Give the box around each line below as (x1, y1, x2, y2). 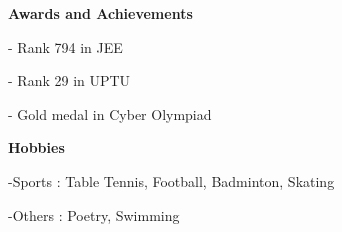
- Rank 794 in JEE (8, 36, 123, 57)
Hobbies (8, 137, 65, 158)
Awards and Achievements (8, 3, 193, 23)
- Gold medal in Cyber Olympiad (8, 103, 212, 124)
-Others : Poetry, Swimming (8, 204, 180, 225)
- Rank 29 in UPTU (8, 70, 131, 91)
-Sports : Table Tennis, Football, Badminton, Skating (8, 170, 335, 191)
